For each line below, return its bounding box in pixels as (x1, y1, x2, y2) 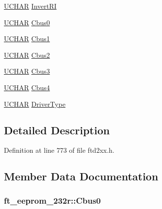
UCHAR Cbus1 (4, 33, 50, 44)
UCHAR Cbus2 (4, 49, 50, 60)
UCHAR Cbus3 (4, 66, 50, 76)
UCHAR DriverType (4, 98, 65, 109)
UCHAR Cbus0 (4, 17, 50, 27)
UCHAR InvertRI (4, 1, 57, 11)
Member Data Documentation (4, 169, 159, 184)
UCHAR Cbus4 (4, 82, 50, 92)
